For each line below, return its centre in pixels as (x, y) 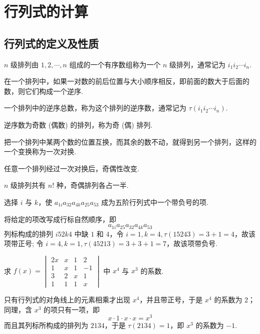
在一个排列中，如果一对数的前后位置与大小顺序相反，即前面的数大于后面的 (127, 81)
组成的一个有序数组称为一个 (115, 64)
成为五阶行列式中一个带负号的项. (155, 202)
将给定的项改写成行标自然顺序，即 (60, 219)
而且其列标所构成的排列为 (46, 325)
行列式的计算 (46, 11)
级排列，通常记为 (198, 64)
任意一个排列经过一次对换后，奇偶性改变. (72, 168)
